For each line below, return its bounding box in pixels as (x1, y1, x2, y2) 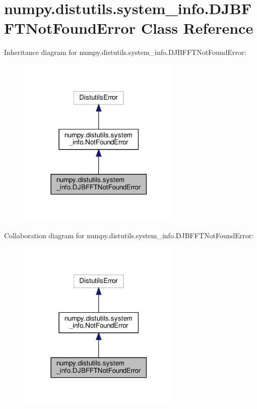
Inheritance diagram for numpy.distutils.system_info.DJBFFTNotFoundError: (4, 47, 246, 57)
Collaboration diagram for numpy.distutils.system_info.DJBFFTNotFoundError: (4, 230, 254, 241)
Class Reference (141, 18, 253, 38)
